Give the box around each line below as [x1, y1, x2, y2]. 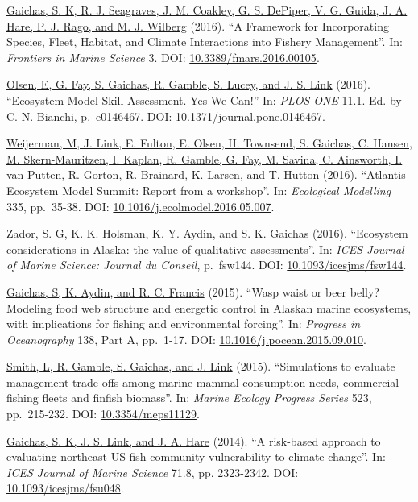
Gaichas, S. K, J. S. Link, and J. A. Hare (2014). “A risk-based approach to [6, 432, 381, 449]
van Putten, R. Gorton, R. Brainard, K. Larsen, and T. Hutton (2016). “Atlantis [6, 166, 406, 183]
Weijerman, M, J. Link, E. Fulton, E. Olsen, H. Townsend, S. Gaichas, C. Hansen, [6, 135, 412, 151]
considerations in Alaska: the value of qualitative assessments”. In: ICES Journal [6, 240, 404, 257]
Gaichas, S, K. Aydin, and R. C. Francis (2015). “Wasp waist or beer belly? [6, 283, 379, 300]
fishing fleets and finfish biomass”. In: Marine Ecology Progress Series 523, [6, 389, 372, 406]
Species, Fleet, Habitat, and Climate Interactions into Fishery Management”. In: [6, 33, 403, 50]
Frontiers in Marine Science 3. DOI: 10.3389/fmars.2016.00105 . [6, 48, 320, 65]
